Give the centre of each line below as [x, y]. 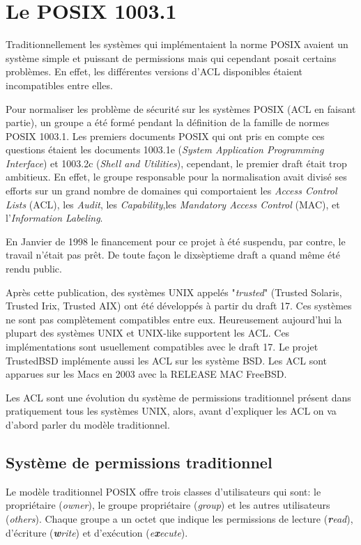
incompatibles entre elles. [59, 85]
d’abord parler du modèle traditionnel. [88, 424]
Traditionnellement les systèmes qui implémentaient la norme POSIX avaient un [177, 44]
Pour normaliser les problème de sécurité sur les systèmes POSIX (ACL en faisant [181, 108]
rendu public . [34, 269]
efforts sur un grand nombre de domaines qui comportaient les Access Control [171, 191]
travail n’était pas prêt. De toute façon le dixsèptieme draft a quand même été [173, 255]
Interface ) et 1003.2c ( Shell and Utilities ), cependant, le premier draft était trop [176, 163]
